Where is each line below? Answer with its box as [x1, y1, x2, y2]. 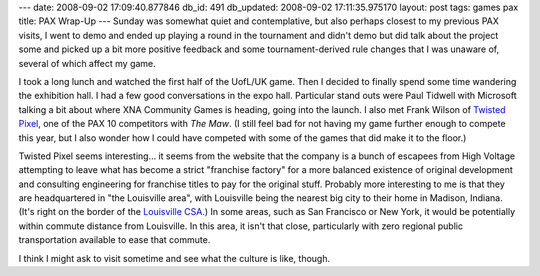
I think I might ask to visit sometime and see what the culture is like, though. [18, 252, 330, 264]
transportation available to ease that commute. [18, 234, 211, 246]
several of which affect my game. [18, 57, 157, 69]
